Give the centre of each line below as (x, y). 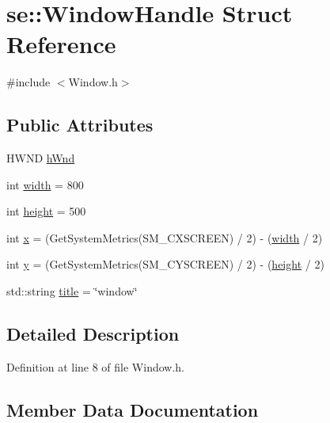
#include (28, 82)
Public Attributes (80, 125)
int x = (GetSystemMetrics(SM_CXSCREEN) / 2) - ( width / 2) (165, 237)
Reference (61, 44)
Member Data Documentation (133, 409)
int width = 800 (45, 184)
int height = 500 (46, 211)
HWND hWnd (41, 158)
